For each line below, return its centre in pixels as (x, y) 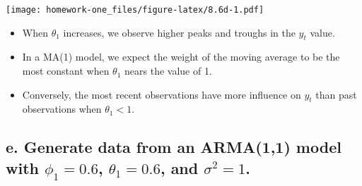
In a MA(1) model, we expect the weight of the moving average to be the (181, 57)
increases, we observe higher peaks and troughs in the (179, 32)
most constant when (66, 71)
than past (336, 94)
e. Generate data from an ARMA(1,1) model (174, 147)
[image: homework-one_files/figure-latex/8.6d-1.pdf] (135, 10)
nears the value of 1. (168, 71)
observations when (62, 109)
